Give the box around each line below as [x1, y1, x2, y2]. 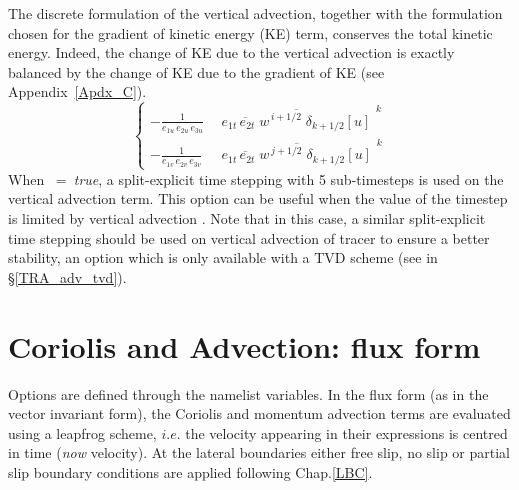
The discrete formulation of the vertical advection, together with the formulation [8, 3, 503, 23]
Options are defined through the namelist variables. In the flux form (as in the [8, 383, 489, 404]
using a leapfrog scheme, [8, 422, 157, 443]
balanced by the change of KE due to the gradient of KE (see [8, 61, 385, 82]
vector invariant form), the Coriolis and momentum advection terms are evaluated [8, 403, 511, 424]
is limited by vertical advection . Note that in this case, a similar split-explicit [8, 208, 486, 229]
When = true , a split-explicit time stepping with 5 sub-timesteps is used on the [8, 168, 504, 189]
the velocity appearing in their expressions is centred [185, 422, 508, 443]
